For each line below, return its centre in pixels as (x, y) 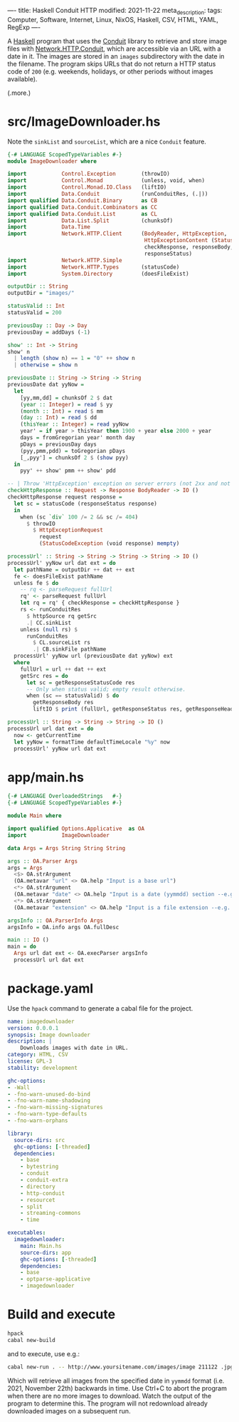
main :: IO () (28, 940)
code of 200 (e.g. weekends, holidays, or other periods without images (110, 71)
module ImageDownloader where (52, 161)
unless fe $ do (36, 583)
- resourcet (38, 1200)
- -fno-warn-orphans (38, 1121)
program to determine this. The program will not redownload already (108, 1403)
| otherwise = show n (46, 365)
